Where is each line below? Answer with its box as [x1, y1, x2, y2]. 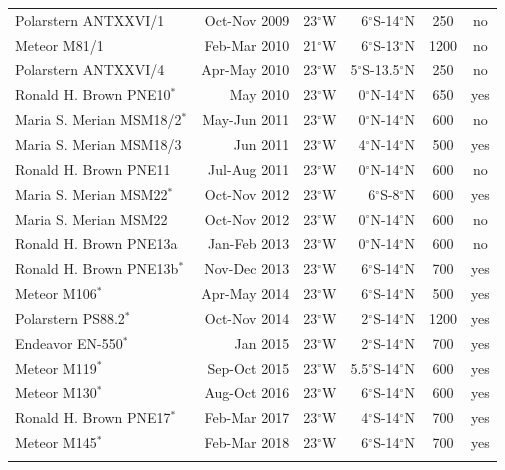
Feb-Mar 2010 [204, 34, 290, 55]
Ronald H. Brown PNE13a [15, 233, 178, 254]
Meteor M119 [15, 357, 97, 378]
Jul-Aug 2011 [208, 158, 290, 179]
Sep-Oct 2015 [207, 357, 290, 378]
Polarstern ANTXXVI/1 [15, 9, 165, 30]
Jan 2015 [234, 332, 290, 353]
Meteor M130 [15, 382, 97, 403]
